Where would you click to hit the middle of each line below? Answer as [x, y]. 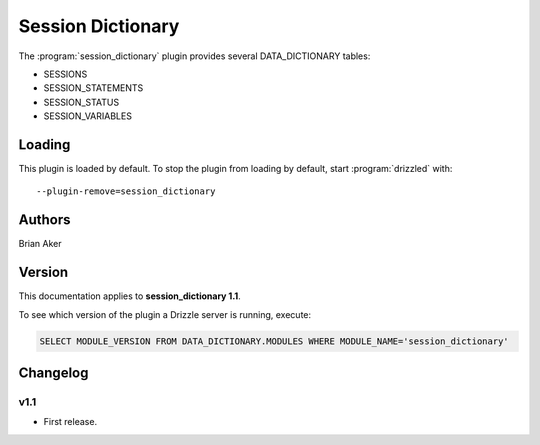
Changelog [53, 373]
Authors [44, 220]
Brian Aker [40, 244]
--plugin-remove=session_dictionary [126, 191]
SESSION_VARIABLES [87, 116]
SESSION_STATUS [81, 102]
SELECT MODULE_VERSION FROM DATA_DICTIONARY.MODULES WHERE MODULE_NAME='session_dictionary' [274, 341]
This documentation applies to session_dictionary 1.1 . [130, 296]
